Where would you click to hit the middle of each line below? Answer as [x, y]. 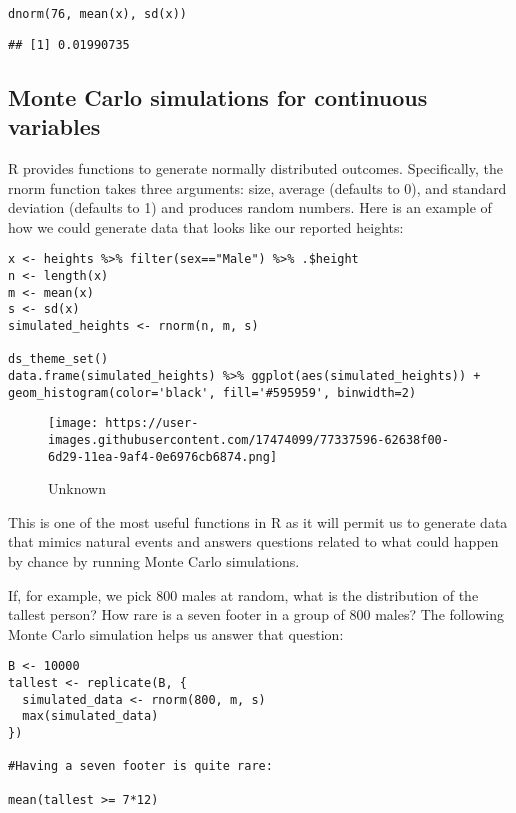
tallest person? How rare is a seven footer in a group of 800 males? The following [256, 614]
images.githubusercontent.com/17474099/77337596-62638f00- [248, 439]
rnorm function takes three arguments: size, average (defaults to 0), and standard [257, 187]
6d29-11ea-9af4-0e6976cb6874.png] [163, 456]
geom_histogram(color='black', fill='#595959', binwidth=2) [212, 392]
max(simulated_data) [90, 716]
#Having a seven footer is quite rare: [140, 766]
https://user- [152, 423]
